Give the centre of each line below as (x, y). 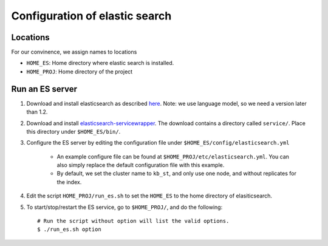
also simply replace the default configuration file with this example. (141, 165)
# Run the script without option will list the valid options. (133, 221)
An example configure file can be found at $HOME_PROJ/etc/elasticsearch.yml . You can (173, 156)
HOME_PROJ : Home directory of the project (80, 71)
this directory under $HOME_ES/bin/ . (73, 131)
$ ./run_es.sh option (69, 230)
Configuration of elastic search (91, 16)
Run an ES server (44, 89)
